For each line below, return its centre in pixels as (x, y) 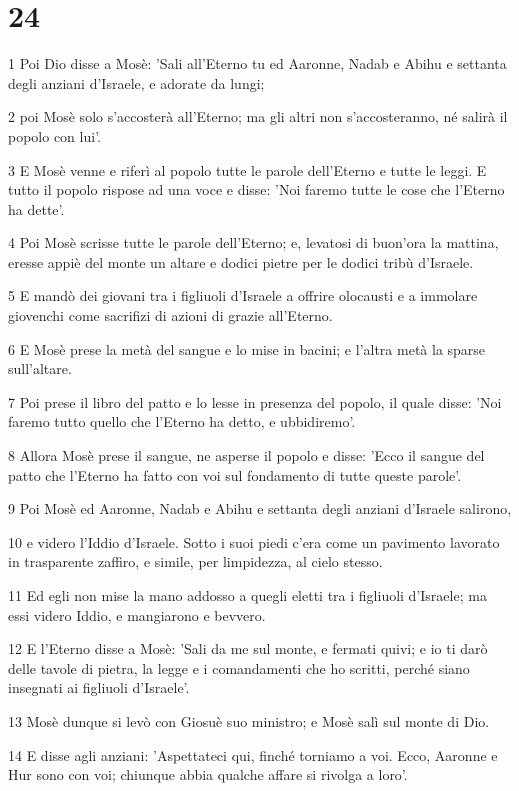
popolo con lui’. (54, 135)
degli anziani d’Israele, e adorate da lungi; (136, 82)
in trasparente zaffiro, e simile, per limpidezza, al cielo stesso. (195, 561)
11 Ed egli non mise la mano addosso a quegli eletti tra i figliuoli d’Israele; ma (247, 595)
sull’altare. (40, 368)
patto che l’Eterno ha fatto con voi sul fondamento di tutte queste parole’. (235, 474)
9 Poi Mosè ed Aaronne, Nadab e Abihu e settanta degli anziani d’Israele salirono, (260, 508)
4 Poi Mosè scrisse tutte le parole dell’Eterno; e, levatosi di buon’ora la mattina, (253, 242)
